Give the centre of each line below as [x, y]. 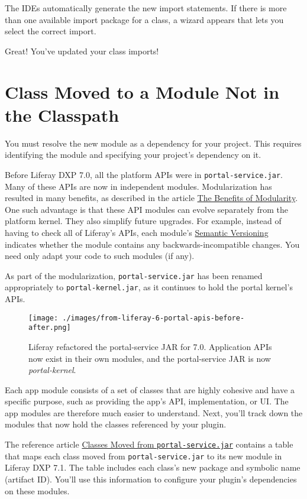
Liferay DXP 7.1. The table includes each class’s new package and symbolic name [153, 467]
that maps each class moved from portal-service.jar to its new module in [143, 456]
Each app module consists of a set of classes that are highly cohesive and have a [150, 389]
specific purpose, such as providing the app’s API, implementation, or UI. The [147, 401]
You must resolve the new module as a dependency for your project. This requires [153, 143]
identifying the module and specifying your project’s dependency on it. [133, 155]
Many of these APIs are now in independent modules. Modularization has [138, 186]
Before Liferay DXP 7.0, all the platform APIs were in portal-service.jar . [144, 174]
